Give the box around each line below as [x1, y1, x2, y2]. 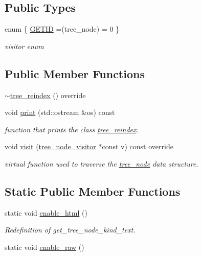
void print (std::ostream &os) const [5, 107, 115, 118]
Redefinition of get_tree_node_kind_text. [5, 224, 136, 235]
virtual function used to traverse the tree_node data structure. [5, 158, 198, 169]
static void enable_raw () [5, 241, 84, 252]
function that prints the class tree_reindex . [5, 124, 139, 134]
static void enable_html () [5, 207, 87, 218]
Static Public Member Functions [5, 183, 181, 199]
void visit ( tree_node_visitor [5, 141, 96, 152]
